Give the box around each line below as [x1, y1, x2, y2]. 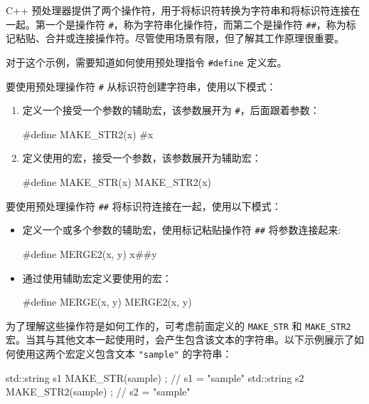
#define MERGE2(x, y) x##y [22, 246, 157, 261]
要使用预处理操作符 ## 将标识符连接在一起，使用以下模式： [6, 198, 282, 213]
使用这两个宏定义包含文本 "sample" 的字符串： [15, 346, 232, 361]
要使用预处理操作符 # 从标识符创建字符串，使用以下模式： [6, 78, 277, 93]
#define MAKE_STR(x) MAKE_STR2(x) [22, 175, 212, 189]
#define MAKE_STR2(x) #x [22, 126, 154, 141]
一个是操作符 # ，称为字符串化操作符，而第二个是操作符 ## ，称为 [45, 16, 346, 31]
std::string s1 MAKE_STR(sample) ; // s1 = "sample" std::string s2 [6, 370, 304, 385]
